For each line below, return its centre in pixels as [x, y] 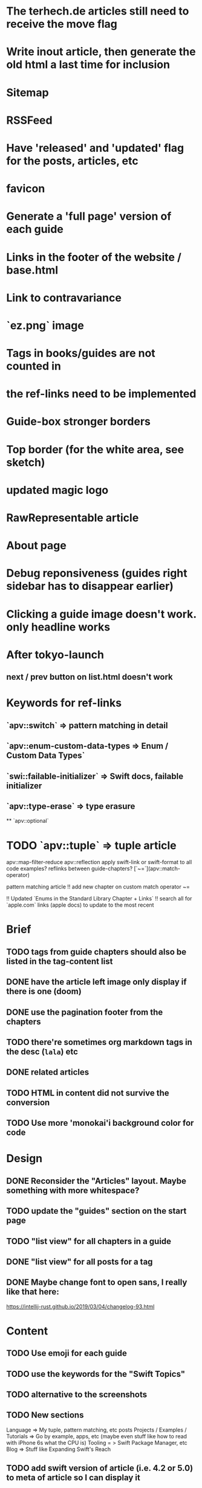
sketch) [26, 462]
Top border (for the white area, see [95, 449]
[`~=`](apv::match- [157, 868]
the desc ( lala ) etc [42, 1052]
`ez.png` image [45, 325]
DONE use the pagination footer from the [85, 1012]
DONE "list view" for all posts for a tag [80, 1261]
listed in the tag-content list [60, 961]
